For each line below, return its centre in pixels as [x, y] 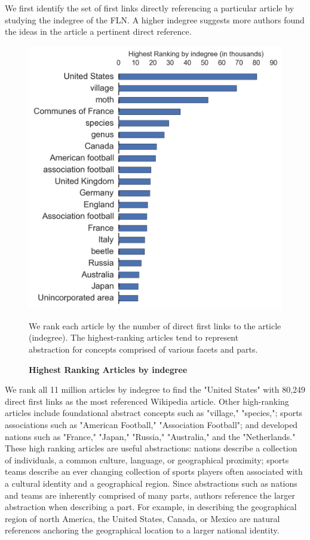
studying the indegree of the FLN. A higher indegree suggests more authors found [155, 19]
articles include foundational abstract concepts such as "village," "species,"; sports [154, 413]
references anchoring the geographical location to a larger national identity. [142, 530]
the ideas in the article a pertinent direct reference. [98, 31]
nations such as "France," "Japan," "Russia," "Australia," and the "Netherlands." [150, 436]
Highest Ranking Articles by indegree [108, 369]
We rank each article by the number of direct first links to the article [155, 325]
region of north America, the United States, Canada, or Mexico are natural [142, 518]
